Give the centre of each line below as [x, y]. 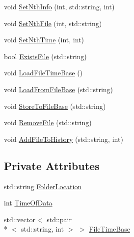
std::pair [59, 219]
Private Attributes [52, 165]
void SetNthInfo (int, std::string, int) [59, 6]
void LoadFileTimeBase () [43, 73]
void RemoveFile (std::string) [48, 122]
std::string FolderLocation [43, 186]
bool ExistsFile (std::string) [45, 56]
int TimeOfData [28, 203]
